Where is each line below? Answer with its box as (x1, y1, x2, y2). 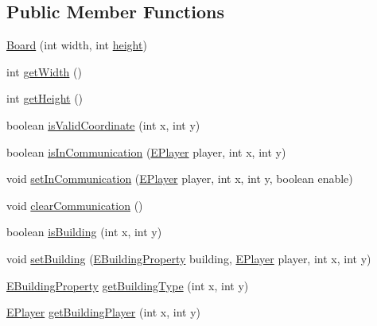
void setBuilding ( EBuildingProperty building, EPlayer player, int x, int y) (6, 250, 371, 266)
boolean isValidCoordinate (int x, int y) (6, 116, 200, 133)
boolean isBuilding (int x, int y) (6, 223, 162, 240)
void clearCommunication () (6, 196, 143, 213)
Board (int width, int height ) (6, 37, 147, 53)
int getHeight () (6, 90, 84, 107)
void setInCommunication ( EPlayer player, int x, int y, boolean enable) (6, 170, 353, 187)
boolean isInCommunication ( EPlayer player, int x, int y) (6, 143, 286, 160)
